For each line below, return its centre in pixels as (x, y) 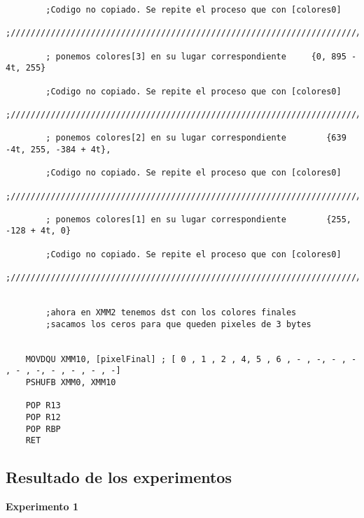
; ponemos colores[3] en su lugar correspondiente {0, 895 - (201, 56)
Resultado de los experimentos (119, 477)
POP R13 (43, 406)
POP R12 (43, 417)
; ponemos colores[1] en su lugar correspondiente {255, (198, 219)
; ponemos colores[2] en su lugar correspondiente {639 (196, 138)
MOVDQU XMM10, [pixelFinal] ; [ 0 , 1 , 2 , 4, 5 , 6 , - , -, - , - (191, 359)
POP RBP (43, 429)
